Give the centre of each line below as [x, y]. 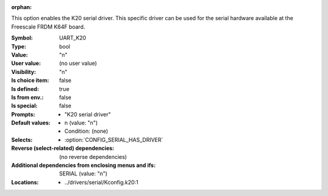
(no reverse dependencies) [93, 157]
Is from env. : [27, 97]
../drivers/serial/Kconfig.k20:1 [102, 182]
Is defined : [25, 89]
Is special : [24, 106]
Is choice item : [30, 80]
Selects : [22, 140]
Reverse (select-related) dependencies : [63, 148]
